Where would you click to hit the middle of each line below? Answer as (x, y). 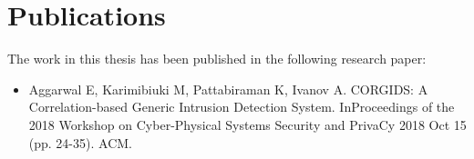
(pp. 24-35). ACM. (80, 142)
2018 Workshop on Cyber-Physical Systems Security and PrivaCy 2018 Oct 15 (247, 124)
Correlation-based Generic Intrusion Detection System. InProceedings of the (242, 107)
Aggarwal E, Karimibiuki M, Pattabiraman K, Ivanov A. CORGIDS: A (228, 89)
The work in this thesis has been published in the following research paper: (217, 59)
